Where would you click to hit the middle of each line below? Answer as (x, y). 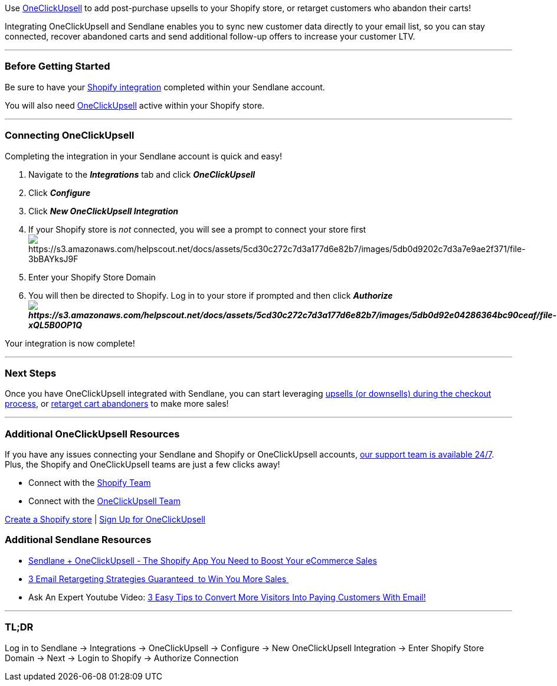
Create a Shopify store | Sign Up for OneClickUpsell (105, 519)
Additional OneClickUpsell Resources (92, 434)
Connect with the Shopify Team (90, 483)
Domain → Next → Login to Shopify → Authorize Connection (122, 658)
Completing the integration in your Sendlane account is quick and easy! (143, 156)
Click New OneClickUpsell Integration (103, 211)
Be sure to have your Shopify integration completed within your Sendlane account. (165, 87)
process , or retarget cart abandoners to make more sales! (117, 404)
